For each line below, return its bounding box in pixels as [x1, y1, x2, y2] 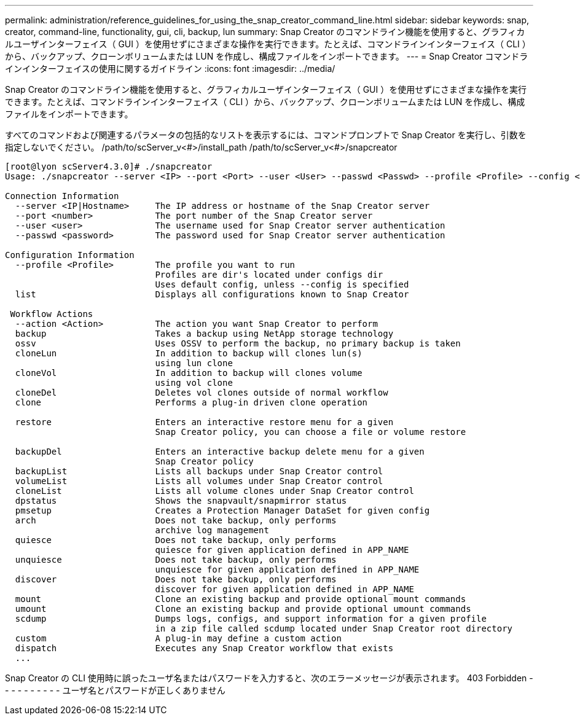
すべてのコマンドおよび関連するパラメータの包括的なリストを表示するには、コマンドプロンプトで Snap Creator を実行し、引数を [5, 130, 527, 140]
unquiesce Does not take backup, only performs [15, 555, 337, 565]
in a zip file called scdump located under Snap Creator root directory [155, 624, 513, 633]
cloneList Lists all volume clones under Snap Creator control [15, 486, 414, 496]
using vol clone [155, 378, 233, 388]
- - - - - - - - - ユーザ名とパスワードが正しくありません [5, 685, 225, 695]
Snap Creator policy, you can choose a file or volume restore [155, 427, 466, 437]
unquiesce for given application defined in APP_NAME [155, 565, 420, 574]
